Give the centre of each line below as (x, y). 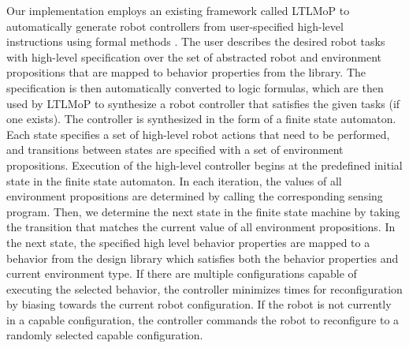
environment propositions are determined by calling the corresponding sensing (195, 196)
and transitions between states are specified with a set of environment (175, 150)
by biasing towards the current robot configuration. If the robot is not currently (199, 304)
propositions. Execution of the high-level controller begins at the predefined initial (204, 165)
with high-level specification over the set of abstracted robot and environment (194, 56)
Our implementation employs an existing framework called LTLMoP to (178, 10)
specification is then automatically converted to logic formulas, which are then (195, 87)
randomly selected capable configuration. (105, 335)
